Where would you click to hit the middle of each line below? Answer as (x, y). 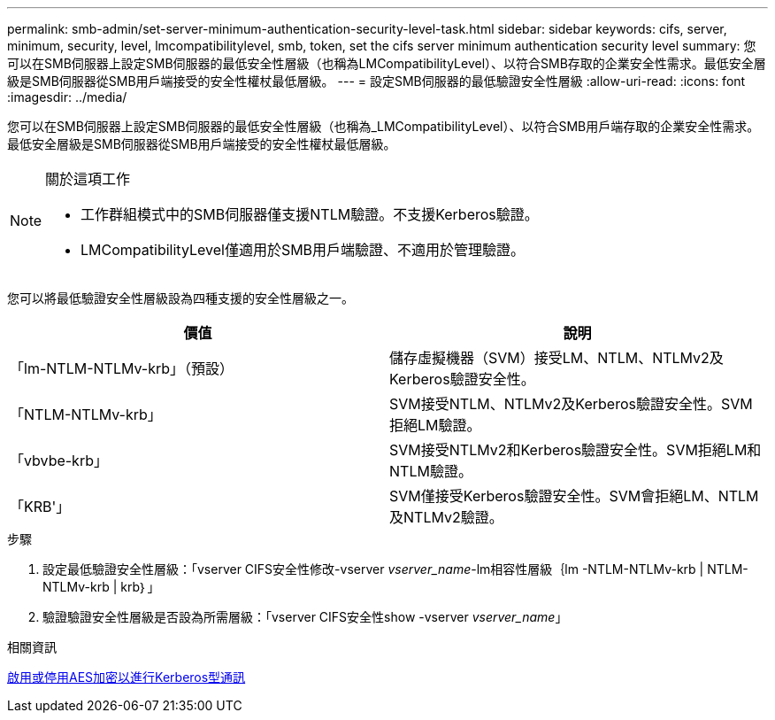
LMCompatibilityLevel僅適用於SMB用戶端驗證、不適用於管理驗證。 (303, 250)
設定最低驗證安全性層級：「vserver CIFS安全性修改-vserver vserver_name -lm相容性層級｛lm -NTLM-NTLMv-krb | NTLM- (395, 569)
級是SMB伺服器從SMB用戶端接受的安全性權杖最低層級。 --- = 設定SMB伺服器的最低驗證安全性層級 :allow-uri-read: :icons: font (376, 81)
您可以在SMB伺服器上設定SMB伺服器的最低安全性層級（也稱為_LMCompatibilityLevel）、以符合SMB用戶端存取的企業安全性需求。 (384, 126)
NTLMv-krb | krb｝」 (101, 587)
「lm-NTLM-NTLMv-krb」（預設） (122, 368)
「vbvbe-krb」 (59, 461)
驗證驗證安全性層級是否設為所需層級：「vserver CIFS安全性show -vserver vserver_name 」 (305, 617)
